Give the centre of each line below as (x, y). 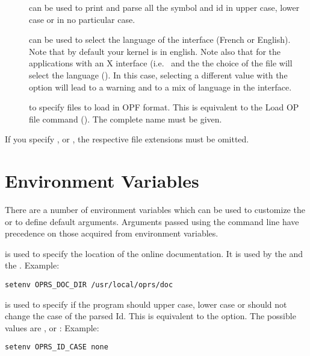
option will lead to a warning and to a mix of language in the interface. (160, 87)
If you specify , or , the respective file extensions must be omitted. (127, 139)
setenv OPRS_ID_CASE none (57, 347)
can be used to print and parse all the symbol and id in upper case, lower (164, 7)
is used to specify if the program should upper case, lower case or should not (146, 304)
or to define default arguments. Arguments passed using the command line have (152, 221)
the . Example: (32, 265)
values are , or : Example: (52, 327)
